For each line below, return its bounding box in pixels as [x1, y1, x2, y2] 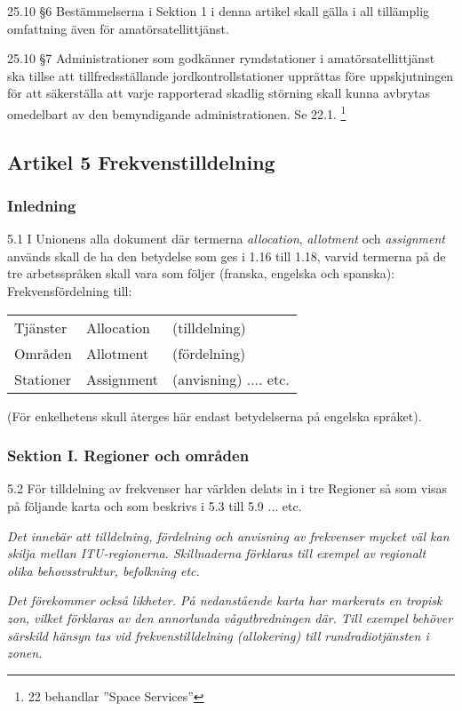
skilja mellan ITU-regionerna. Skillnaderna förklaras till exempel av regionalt [7, 544, 426, 563]
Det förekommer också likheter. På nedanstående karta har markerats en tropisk [7, 591, 442, 610]
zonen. [7, 643, 43, 662]
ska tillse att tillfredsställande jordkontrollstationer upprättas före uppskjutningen [7, 66, 454, 84]
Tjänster [14, 316, 68, 338]
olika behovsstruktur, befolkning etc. [7, 561, 200, 579]
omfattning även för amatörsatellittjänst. [7, 19, 229, 37]
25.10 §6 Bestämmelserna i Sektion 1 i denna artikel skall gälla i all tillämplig [7, 2, 430, 20]
